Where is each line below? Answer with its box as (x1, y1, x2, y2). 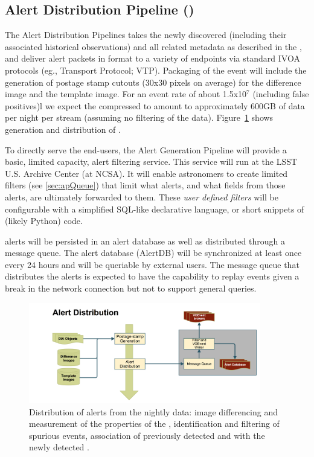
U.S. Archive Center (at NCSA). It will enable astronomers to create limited (5, 167, 288, 179)
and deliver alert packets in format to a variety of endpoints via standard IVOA (5, 52, 300, 65)
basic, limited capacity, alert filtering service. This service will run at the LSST (5, 155, 298, 168)
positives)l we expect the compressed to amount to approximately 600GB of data (5, 99, 305, 112)
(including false (252, 88, 309, 100)
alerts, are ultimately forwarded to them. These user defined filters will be (5, 190, 278, 203)
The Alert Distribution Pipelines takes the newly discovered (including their (5, 28, 287, 41)
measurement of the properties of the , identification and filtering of (29, 417, 280, 430)
